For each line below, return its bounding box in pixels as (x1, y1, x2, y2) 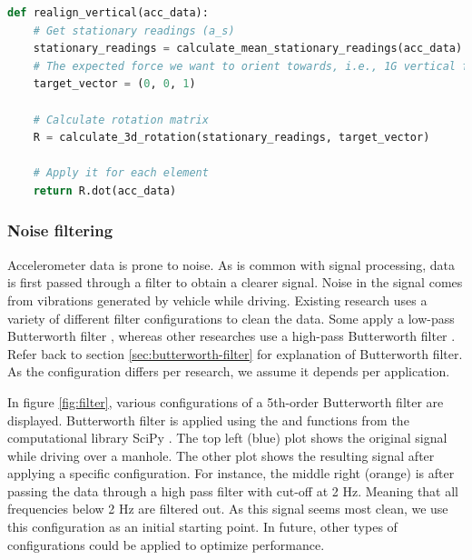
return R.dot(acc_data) (33, 184, 177, 197)
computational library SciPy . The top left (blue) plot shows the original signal (7, 428, 447, 447)
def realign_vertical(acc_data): (7, 6, 209, 19)
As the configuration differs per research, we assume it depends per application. (7, 362, 450, 381)
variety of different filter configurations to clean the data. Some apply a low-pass (7, 308, 455, 327)
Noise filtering (7, 219, 113, 242)
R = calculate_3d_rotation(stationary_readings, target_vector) (33, 131, 430, 145)
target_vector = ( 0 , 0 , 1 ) (33, 77, 196, 91)
